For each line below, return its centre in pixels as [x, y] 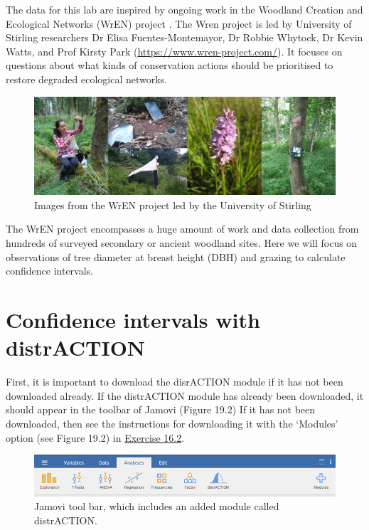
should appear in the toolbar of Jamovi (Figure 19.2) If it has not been [161, 409]
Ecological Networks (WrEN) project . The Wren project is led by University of [179, 23]
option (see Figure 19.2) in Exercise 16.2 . [95, 437]
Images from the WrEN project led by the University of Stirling [173, 205]
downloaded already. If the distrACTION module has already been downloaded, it [185, 395]
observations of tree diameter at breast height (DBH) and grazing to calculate [176, 256]
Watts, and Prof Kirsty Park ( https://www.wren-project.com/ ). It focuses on [174, 51]
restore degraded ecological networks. [87, 79]
